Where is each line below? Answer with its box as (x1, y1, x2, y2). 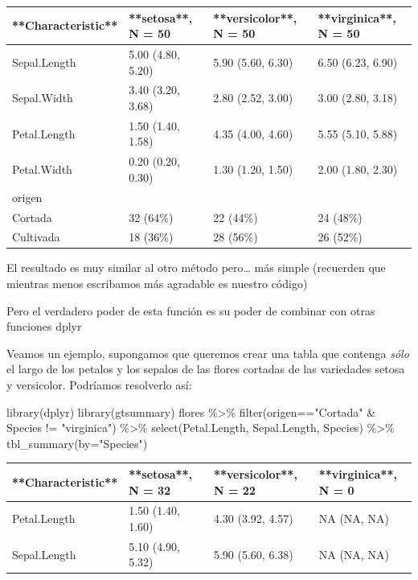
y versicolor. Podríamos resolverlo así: (6, 376, 192, 393)
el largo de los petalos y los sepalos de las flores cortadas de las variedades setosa (6, 360, 405, 377)
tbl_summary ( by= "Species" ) (6, 434, 148, 451)
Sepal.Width (12, 89, 73, 106)
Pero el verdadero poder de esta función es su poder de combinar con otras (6, 302, 375, 319)
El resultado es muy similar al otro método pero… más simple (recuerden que (6, 259, 386, 276)
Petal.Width (12, 161, 72, 178)
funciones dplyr (6, 318, 82, 335)
